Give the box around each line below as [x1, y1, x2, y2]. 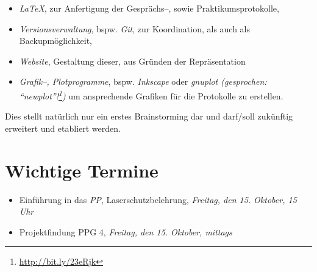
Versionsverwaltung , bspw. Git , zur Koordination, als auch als [19, 22, 251, 35]
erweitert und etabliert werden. [5, 121, 121, 134]
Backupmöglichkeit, [19, 34, 92, 47]
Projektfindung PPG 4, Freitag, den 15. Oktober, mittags [19, 225, 232, 238]
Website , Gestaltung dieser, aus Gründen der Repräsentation [19, 54, 246, 67]
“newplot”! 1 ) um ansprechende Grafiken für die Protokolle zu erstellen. [19, 87, 283, 102]
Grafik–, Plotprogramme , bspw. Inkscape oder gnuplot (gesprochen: [19, 75, 267, 88]
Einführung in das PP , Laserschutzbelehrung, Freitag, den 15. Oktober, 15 [19, 193, 297, 206]
